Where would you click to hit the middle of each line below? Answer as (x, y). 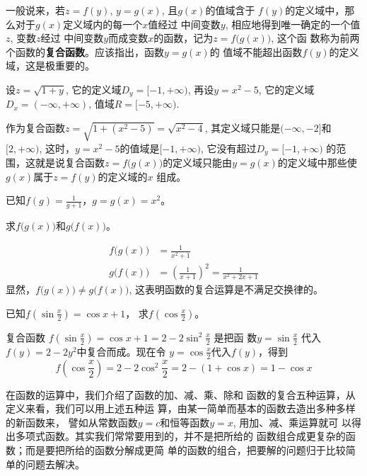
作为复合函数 (35, 128)
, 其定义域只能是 (243, 128)
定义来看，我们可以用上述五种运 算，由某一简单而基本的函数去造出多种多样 (181, 408)
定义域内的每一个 (103, 24)
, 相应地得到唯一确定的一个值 (293, 24)
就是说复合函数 (70, 163)
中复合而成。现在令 (121, 351)
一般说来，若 (35, 10)
